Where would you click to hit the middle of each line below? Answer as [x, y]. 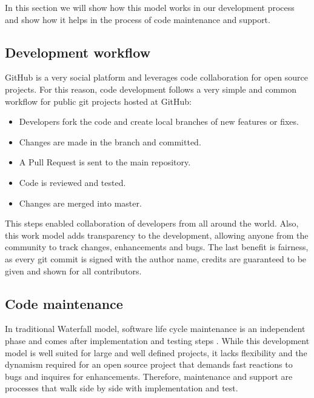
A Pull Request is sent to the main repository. [105, 162]
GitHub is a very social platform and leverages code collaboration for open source [156, 77]
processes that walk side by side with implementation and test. [122, 388]
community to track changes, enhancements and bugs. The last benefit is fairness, [157, 247]
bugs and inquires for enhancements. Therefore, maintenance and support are [149, 376]
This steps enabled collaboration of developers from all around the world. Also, [152, 223]
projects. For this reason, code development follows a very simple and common [151, 89]
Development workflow [78, 52]
